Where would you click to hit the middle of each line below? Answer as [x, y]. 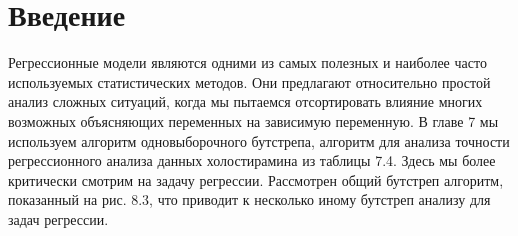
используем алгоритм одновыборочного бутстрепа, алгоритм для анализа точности [259, 140]
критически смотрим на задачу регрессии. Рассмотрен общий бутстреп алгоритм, [256, 179]
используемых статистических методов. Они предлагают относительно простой [249, 81]
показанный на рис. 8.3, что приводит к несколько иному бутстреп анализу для [249, 199]
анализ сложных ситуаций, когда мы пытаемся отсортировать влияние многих [245, 101]
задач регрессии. [58, 218]
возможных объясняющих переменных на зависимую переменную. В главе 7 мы [253, 120]
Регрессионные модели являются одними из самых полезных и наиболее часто [247, 62]
